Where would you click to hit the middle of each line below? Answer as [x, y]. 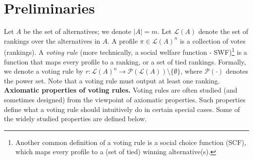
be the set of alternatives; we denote [77, 31]
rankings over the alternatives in [52, 40]
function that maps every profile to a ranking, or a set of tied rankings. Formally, [125, 61]
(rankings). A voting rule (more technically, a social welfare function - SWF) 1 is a [126, 51]
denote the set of [223, 31]
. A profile [123, 40]
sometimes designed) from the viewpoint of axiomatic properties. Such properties [125, 99]
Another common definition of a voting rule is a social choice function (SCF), [131, 142]
